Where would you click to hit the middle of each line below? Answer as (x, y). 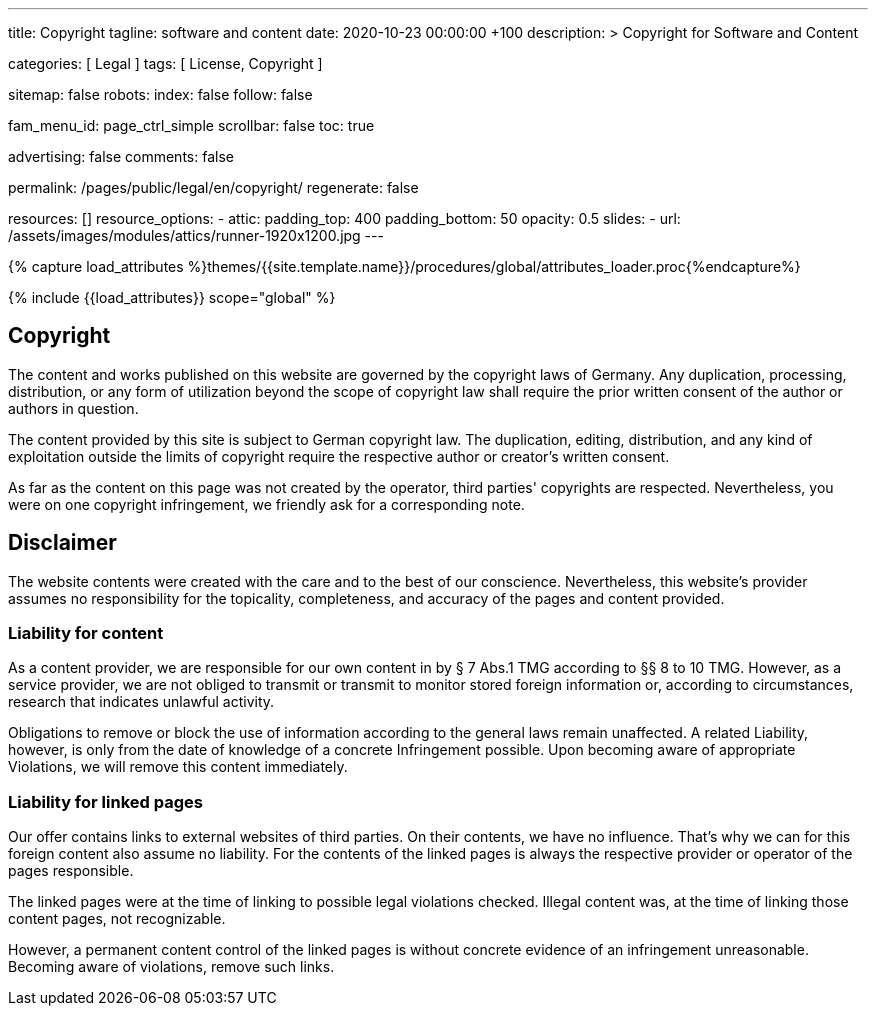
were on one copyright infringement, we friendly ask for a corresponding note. (266, 504)
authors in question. (73, 408)
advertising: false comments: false (121, 156)
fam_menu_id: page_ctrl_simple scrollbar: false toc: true (191, 125)
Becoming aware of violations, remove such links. (171, 967)
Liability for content (86, 633)
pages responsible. (71, 871)
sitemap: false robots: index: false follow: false (160, 94)
